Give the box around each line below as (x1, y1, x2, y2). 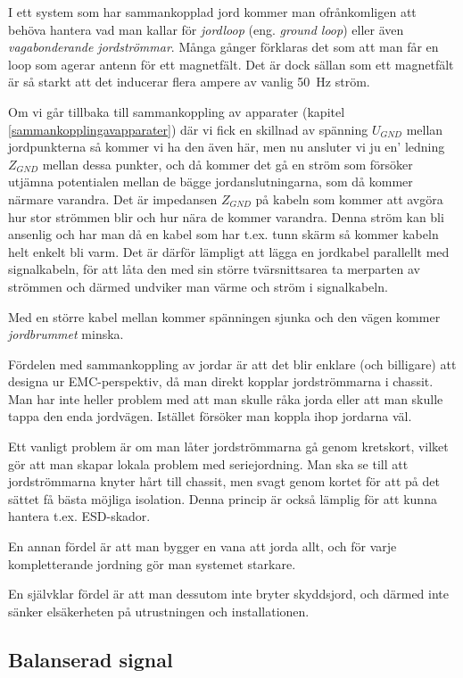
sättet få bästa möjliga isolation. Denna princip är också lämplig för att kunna (8, 489, 437, 508)
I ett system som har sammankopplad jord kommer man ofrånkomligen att (8, 3, 417, 21)
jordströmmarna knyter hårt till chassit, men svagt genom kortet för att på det (8, 472, 440, 491)
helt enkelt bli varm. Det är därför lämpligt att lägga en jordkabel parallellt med (8, 242, 450, 260)
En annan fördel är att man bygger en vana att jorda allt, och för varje (8, 537, 397, 556)
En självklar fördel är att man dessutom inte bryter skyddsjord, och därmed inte (8, 584, 450, 603)
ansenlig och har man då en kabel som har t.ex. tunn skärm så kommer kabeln (8, 225, 439, 244)
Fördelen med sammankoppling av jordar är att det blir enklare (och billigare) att (8, 354, 457, 373)
